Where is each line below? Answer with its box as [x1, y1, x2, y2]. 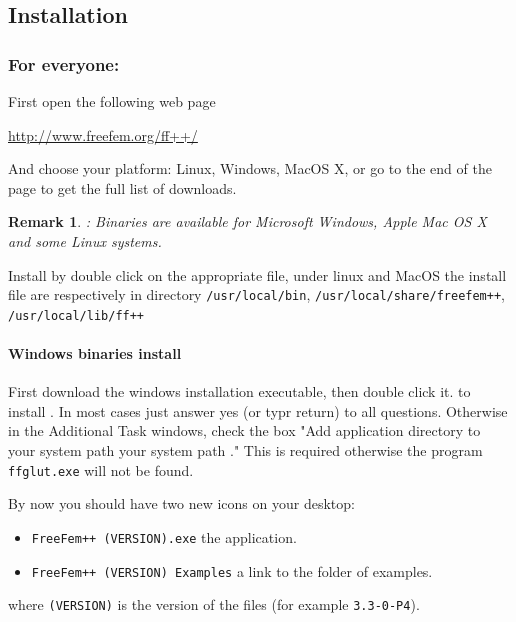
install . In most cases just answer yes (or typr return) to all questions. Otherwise [8, 400, 508, 421]
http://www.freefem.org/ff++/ [8, 124, 198, 145]
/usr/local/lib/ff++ [8, 308, 145, 323]
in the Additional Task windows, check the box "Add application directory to [8, 420, 481, 441]
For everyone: [8, 51, 120, 76]
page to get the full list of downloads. [8, 177, 237, 198]
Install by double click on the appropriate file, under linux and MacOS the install [8, 264, 507, 285]
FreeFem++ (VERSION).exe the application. [31, 526, 297, 547]
